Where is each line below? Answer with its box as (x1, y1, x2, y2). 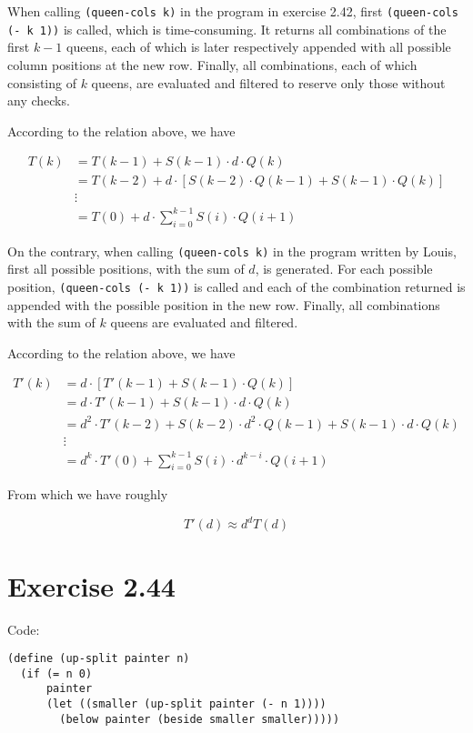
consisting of (7, 73, 76, 92)
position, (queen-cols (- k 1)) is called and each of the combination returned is (7, 276, 466, 296)
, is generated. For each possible (255, 259, 433, 278)
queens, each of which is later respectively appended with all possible (65, 37, 451, 56)
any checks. (7, 91, 70, 110)
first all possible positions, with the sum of (7, 259, 245, 278)
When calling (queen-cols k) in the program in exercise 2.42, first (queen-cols (7, 2, 458, 20)
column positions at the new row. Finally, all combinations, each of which (7, 55, 418, 74)
